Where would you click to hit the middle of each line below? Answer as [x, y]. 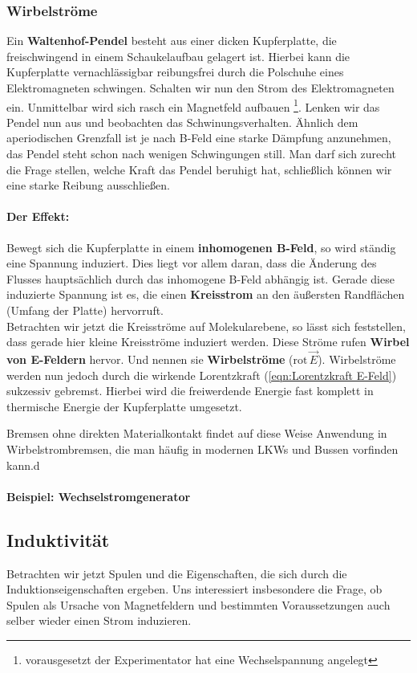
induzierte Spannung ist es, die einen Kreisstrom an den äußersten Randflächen [206, 294]
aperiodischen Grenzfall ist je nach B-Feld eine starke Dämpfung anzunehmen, [199, 138]
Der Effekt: [38, 216]
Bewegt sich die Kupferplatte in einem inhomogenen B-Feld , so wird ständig [201, 247]
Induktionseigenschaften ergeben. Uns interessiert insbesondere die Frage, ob [194, 589]
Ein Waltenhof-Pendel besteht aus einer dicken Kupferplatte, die [172, 41]
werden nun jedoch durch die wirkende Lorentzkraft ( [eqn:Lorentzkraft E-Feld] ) [202, 375]
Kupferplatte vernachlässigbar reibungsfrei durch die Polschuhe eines [175, 72]
